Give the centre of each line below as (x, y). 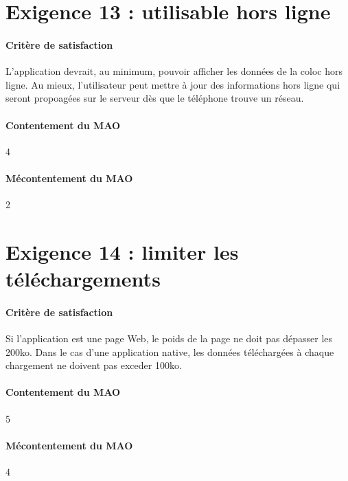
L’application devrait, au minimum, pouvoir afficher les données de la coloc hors (174, 71)
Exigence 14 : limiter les (122, 251)
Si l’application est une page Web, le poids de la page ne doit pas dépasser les (169, 338)
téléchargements (83, 279)
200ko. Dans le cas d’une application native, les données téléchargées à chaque (170, 351)
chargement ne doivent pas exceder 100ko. (94, 365)
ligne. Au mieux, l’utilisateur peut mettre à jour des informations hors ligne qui (173, 84)
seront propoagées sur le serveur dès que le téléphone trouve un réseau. (155, 98)
